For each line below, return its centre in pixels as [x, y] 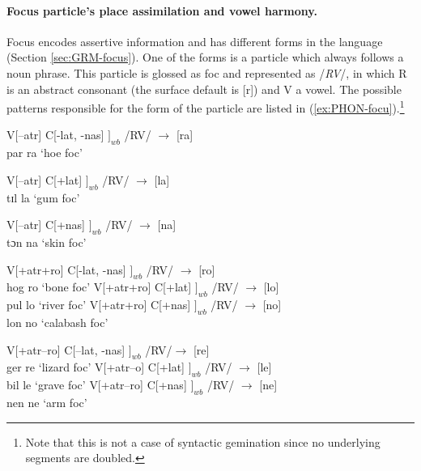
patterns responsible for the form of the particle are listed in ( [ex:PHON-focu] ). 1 [206, 106]
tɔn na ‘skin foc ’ [47, 242]
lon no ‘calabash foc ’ [57, 322]
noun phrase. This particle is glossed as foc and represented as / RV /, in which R [207, 72]
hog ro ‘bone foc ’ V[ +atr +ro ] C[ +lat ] [99, 287]
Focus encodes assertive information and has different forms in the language [195, 41]
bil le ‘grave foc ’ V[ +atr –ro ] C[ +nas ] [97, 385]
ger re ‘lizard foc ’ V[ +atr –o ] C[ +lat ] [96, 367]
